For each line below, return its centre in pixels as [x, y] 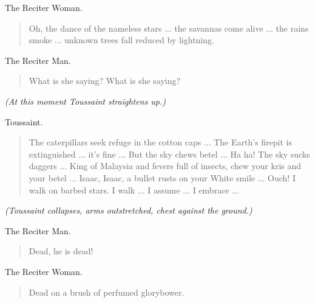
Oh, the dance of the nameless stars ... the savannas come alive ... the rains [169, 28]
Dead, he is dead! [61, 251]
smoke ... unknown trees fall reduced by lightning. [121, 40]
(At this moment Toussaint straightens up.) [85, 101]
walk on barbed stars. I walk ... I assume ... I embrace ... [134, 190]
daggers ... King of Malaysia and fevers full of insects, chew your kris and [165, 166]
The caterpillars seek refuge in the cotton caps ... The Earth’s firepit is [160, 142]
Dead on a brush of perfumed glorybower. [107, 292]
